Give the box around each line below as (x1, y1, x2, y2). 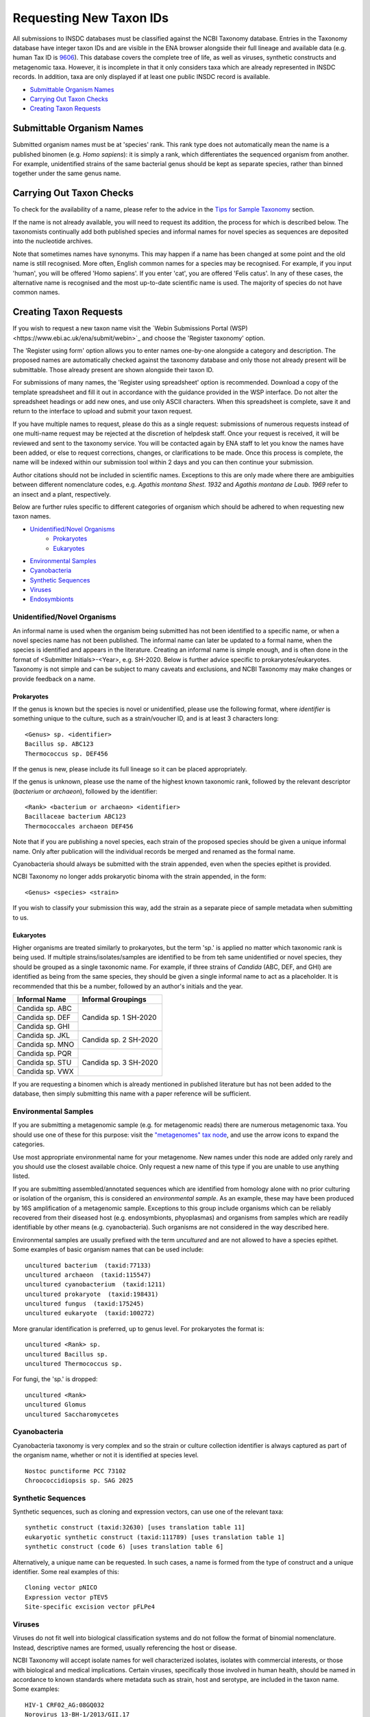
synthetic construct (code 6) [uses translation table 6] (25, 1543, 224, 1551)
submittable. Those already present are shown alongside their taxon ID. (12, 365, 214, 374)
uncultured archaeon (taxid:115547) (25, 1271, 152, 1279)
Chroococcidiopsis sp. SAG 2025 (25, 1477, 134, 1484)
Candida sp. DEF (16, 1012, 71, 1022)
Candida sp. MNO (16, 1039, 75, 1049)
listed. (12, 1172, 30, 1181)
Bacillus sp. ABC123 (25, 740, 94, 748)
